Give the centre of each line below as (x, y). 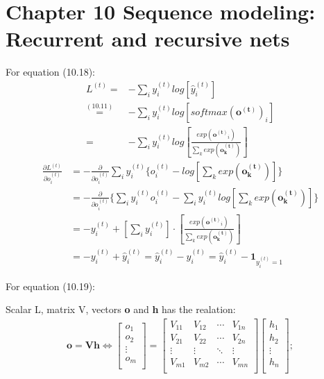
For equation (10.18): (50, 72)
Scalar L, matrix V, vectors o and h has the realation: (121, 309)
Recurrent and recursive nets (148, 39)
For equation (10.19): (50, 286)
